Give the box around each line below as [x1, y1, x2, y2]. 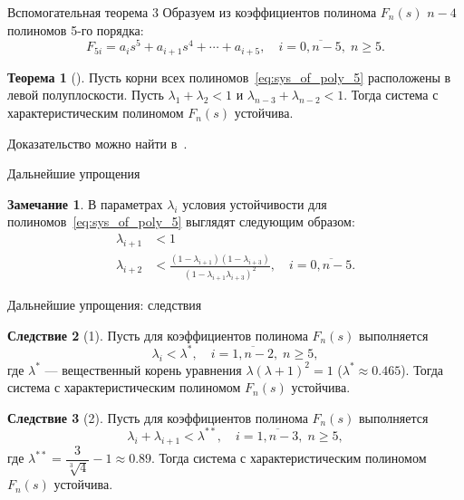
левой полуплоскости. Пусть [7, 85, 164, 104]
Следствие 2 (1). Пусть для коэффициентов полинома [7, 325, 308, 344]
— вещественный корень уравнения [44, 360, 242, 379]
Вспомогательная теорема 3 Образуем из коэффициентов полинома [7, 3, 377, 21]
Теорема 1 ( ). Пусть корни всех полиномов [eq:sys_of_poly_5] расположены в [7, 67, 451, 86]
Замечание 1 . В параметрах [7, 194, 163, 213]
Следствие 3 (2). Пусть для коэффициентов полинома [7, 408, 308, 427]
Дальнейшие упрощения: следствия [7, 295, 202, 314]
